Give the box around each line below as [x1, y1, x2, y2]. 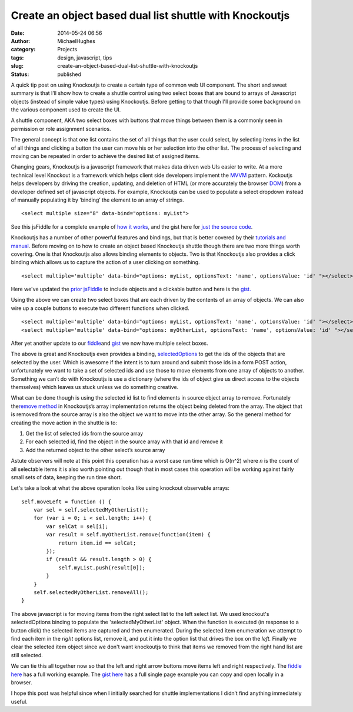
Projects [57, 46, 78, 53]
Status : [11, 71, 29, 78]
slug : [11, 62, 24, 70]
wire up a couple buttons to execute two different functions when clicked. [11, 304, 189, 312]
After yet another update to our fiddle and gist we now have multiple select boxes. [11, 339, 208, 347]
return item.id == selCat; [58, 539, 136, 546]
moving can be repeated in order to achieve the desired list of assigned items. [11, 153, 200, 160]
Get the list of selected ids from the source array [25, 430, 144, 437]
